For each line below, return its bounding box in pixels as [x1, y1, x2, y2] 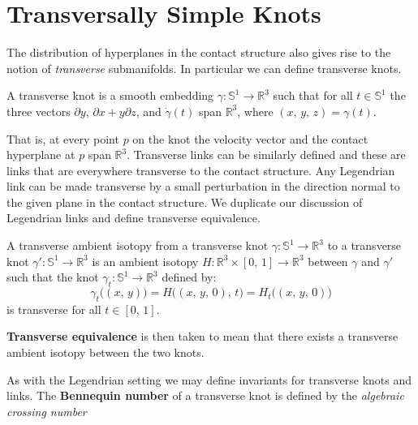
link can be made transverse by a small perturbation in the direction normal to [6, 178, 400, 195]
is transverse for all [6, 300, 101, 317]
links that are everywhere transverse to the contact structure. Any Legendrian [6, 161, 395, 178]
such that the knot [6, 268, 99, 285]
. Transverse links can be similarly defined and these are [127, 146, 406, 163]
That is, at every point [6, 130, 119, 147]
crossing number [6, 402, 87, 419]
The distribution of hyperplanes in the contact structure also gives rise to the [6, 44, 391, 61]
